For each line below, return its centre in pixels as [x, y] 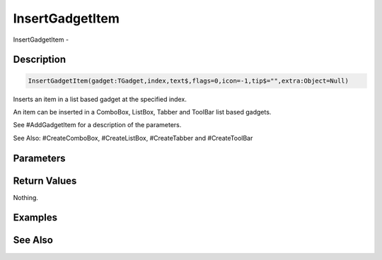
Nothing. [26, 197]
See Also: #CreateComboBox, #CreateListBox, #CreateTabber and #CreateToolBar [133, 138]
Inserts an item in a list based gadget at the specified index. [100, 99]
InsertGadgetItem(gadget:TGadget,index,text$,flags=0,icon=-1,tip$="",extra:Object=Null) [189, 81]
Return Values [45, 181]
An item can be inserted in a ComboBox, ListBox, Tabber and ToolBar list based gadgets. [142, 112]
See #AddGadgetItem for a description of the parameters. [97, 125]
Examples [35, 218]
